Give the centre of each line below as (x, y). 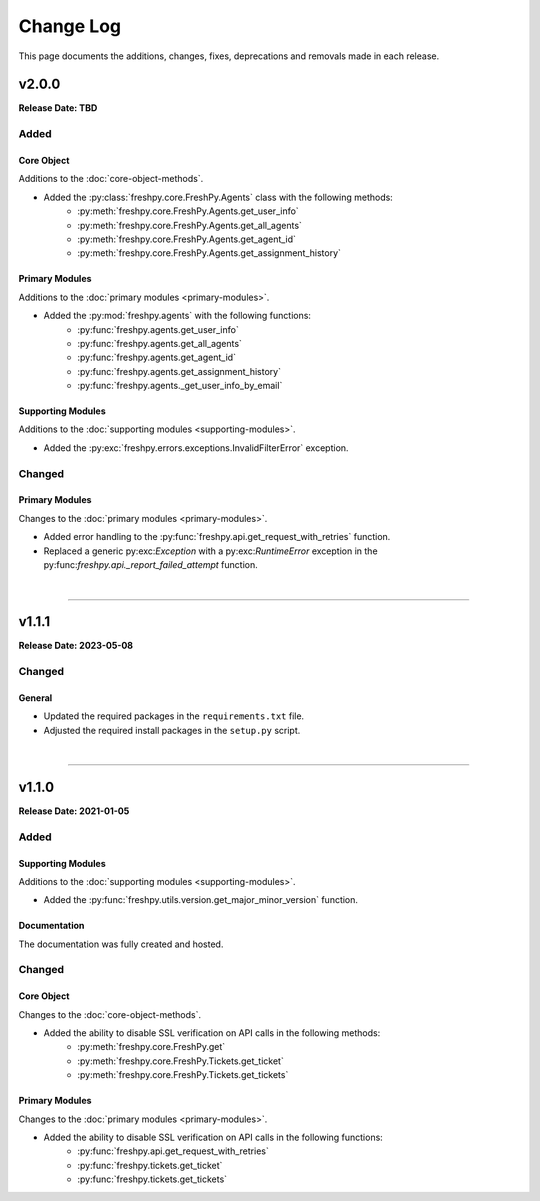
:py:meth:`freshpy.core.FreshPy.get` (151, 1047)
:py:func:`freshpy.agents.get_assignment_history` (179, 371)
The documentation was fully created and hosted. (121, 944)
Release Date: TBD (58, 108)
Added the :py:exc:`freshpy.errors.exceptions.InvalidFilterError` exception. (196, 447)
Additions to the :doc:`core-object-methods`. (111, 179)
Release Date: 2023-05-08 (76, 646)
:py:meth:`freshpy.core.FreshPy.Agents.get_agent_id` (187, 239)
